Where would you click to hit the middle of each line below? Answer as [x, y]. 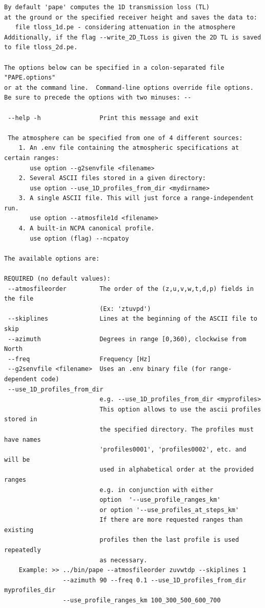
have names [23, 439]
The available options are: [52, 258]
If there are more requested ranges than [171, 520]
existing [19, 530]
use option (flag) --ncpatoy [79, 238]
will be [17, 459]
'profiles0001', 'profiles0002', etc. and [173, 450]
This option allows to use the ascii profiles [180, 409]
